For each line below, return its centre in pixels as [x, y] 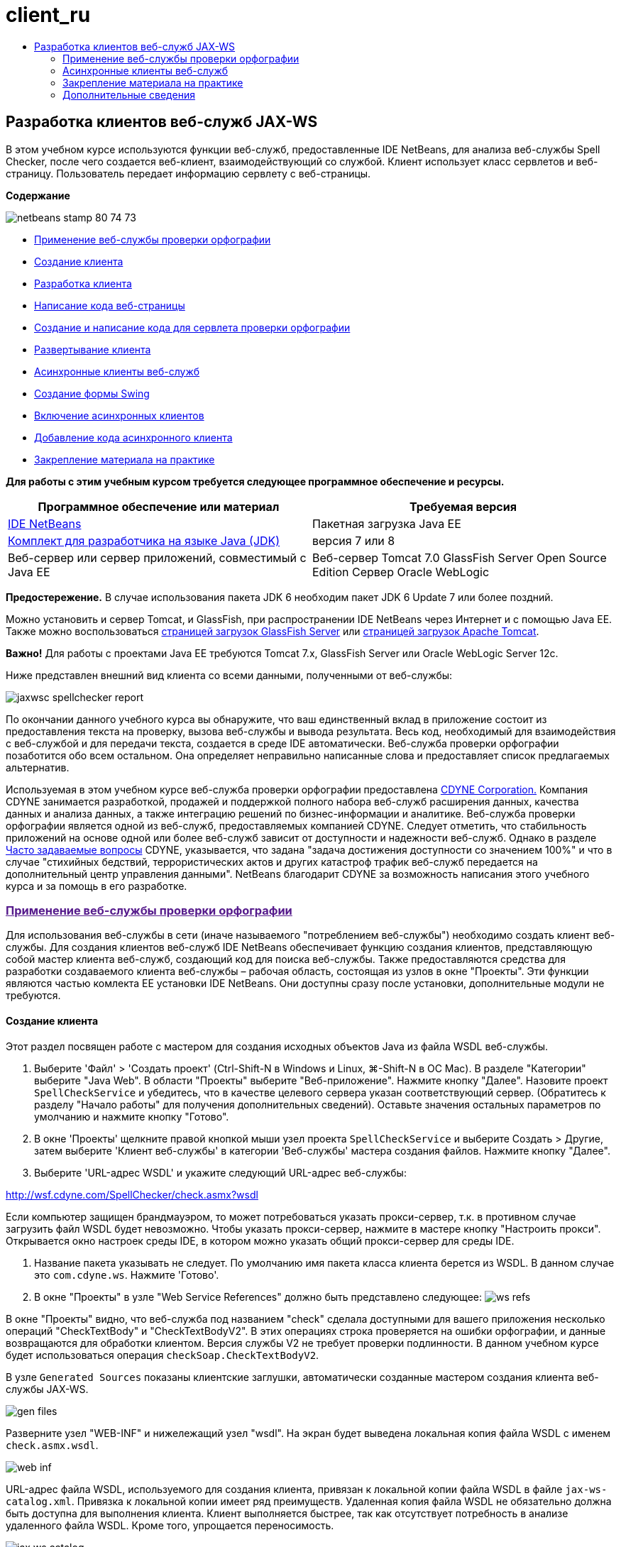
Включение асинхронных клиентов [119, 415]
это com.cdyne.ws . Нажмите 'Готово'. [127, 1275]
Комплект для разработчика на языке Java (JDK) [144, 540]
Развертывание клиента [93, 349]
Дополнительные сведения [129, 94]
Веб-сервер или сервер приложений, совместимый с [157, 557]
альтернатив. [38, 767]
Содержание [38, 195]
